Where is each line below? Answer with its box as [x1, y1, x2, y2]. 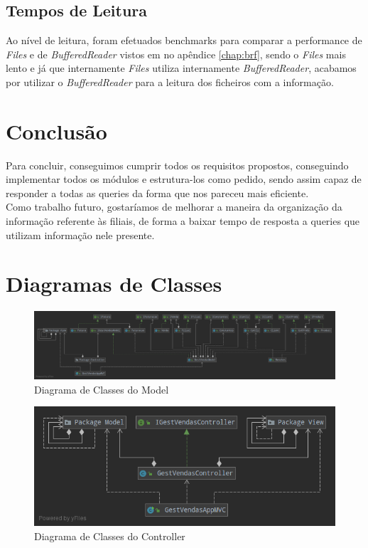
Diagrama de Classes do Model [34, 381, 169, 396]
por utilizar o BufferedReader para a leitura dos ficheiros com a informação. [6, 74, 334, 89]
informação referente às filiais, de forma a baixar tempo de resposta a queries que [6, 214, 360, 228]
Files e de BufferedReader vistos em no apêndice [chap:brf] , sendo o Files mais [6, 46, 346, 61]
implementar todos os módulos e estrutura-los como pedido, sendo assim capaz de [6, 172, 362, 186]
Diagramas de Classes [6, 269, 222, 298]
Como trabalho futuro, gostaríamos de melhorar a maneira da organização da [6, 199, 342, 214]
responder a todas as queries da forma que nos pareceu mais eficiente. [6, 185, 309, 200]
